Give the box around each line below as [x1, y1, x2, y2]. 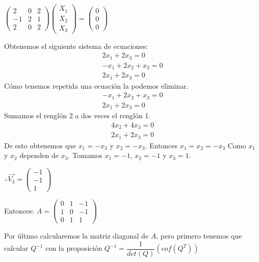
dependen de [19, 150, 59, 161]
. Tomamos [68, 150, 102, 161]
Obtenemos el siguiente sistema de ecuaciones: [4, 40, 148, 51]
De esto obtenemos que [4, 140, 76, 150]
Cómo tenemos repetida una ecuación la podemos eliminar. [4, 80, 189, 91]
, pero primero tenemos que [156, 230, 242, 241]
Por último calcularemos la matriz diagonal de [4, 230, 149, 241]
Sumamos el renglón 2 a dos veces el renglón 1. [4, 110, 151, 121]
